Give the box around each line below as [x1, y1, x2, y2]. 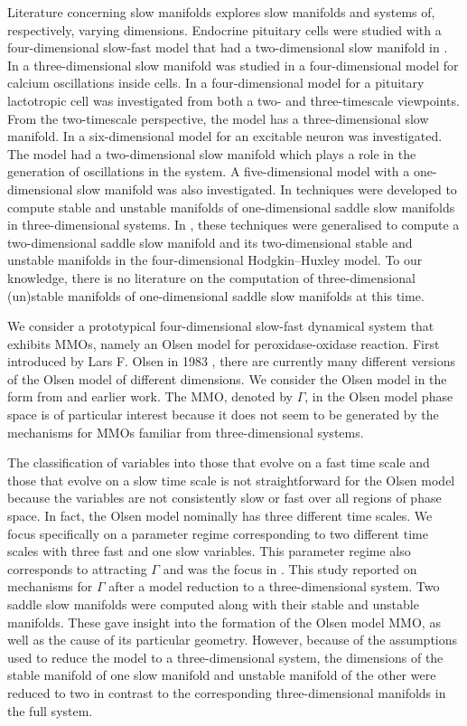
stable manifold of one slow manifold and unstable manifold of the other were [7, 665, 436, 684]
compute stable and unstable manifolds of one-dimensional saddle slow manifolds [7, 197, 455, 216]
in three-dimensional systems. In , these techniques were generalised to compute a [7, 215, 460, 234]
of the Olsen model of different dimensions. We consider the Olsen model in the [7, 369, 447, 388]
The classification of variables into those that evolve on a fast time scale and [7, 453, 430, 472]
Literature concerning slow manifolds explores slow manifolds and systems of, [7, 3, 435, 21]
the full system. [7, 701, 93, 720]
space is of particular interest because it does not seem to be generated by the [7, 405, 439, 424]
